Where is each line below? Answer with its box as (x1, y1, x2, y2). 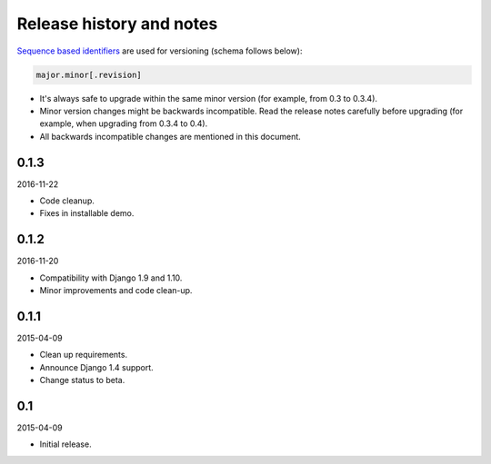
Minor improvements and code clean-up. (39, 285, 193, 296)
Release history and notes (16, 14, 218, 34)
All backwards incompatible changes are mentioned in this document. (39, 131, 302, 142)
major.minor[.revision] (35, 69, 143, 80)
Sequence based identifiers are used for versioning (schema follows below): (16, 45, 303, 56)
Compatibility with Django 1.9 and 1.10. (39, 272, 183, 283)
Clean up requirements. (39, 350, 127, 360)
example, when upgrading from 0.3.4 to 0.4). (39, 118, 208, 129)
